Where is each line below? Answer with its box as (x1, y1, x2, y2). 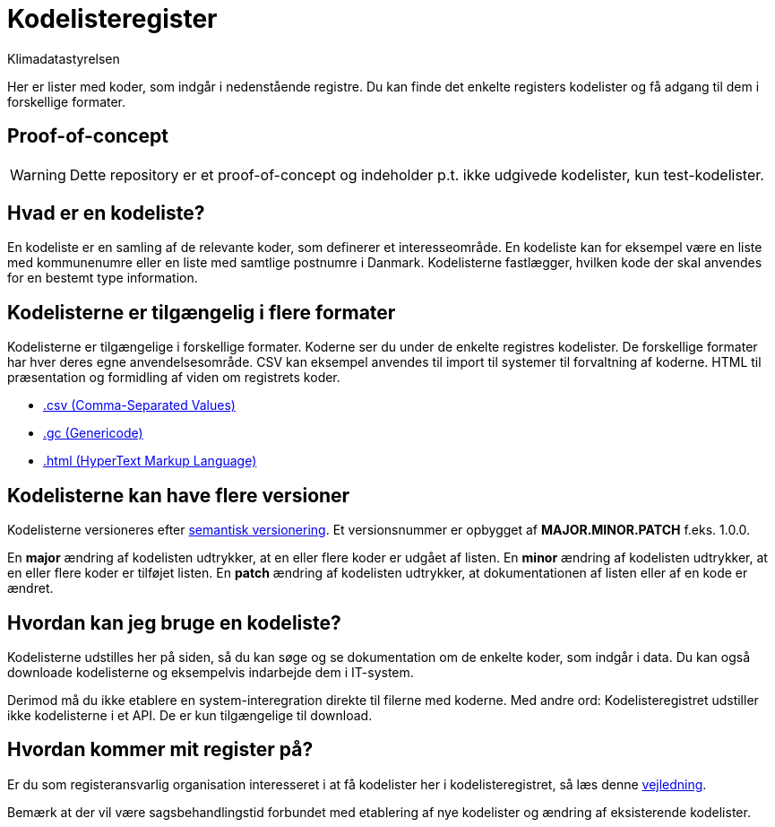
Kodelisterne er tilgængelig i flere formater (7, 300, 396, 324)
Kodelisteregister (7, 4, 218, 34)
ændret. (7, 580, 54, 596)
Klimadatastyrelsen (7, 50, 120, 66)
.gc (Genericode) (43, 425, 143, 441)
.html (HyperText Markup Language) (43, 453, 257, 469)
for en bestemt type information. (7, 270, 198, 286)
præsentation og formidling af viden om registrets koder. (7, 370, 340, 386)
